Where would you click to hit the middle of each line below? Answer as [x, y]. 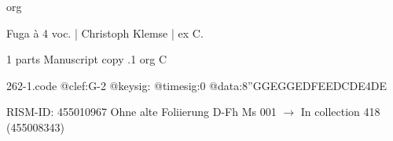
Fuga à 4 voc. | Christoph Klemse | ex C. [105, 33]
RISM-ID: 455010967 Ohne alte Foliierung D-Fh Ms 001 [141, 112]
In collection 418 [340, 112]
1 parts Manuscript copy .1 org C [87, 59]
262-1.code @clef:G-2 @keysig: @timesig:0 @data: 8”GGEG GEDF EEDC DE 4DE [196, 85]
